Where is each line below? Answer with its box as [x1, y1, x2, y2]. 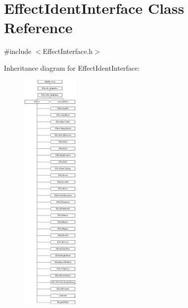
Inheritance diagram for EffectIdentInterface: [4, 62, 140, 73]
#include [4, 46, 32, 56]
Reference [4, 17, 73, 38]
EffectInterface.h [43, 46, 93, 56]
